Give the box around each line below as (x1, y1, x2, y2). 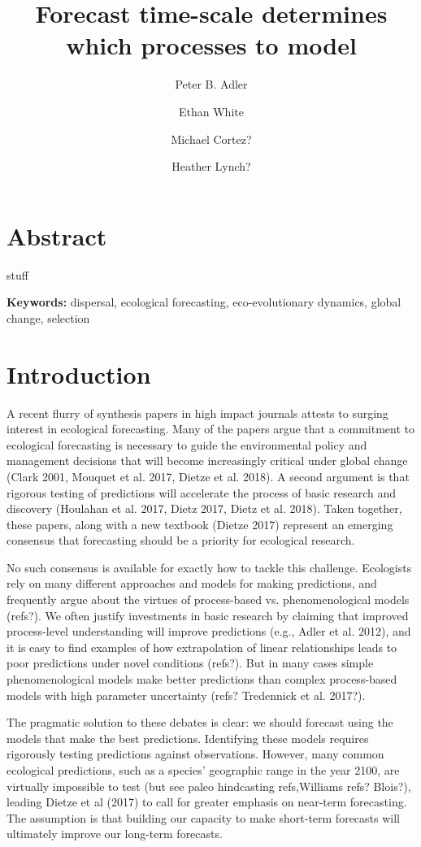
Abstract (7, 219, 107, 252)
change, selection (7, 309, 90, 326)
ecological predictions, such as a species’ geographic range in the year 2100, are (7, 762, 400, 778)
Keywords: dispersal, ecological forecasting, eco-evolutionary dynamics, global (7, 293, 401, 311)
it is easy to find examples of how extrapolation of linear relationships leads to (7, 638, 397, 655)
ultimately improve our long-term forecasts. (7, 825, 223, 842)
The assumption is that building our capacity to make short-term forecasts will (7, 809, 400, 826)
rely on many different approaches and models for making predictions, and (7, 575, 377, 592)
